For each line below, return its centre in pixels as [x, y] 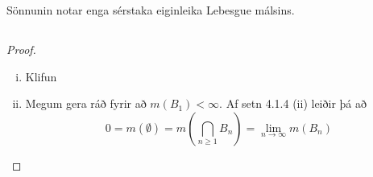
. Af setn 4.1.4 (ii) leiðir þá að [293, 103]
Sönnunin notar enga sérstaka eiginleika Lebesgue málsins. [151, 10]
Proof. [21, 49]
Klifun [41, 76]
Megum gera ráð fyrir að [86, 103]
